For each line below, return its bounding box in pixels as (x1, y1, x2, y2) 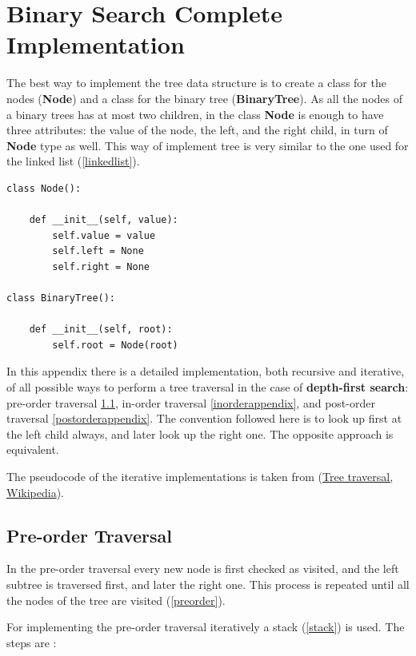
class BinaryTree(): (6, 292, 116, 304)
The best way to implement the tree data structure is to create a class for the (6, 74, 386, 91)
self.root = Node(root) (52, 339, 178, 351)
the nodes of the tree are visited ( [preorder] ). (6, 591, 226, 608)
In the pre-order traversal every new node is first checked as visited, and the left (6, 560, 399, 577)
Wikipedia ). (6, 483, 64, 500)
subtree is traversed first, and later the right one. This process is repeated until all (6, 575, 410, 592)
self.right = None (52, 260, 150, 272)
